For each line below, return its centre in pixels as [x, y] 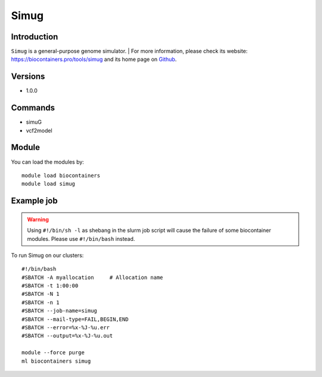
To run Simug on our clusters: [47, 255]
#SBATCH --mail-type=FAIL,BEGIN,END [75, 319]
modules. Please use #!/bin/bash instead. [81, 238]
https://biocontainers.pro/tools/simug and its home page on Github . [94, 59]
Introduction [35, 37]
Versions [28, 77]
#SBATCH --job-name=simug [60, 311]
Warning [38, 219]
